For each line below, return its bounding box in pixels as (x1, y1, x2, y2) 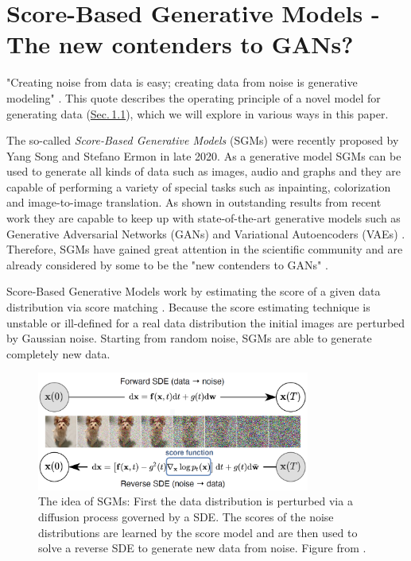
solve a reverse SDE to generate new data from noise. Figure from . (38, 540, 366, 556)
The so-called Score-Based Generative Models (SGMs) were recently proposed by (6, 132, 399, 149)
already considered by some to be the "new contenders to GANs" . (6, 256, 328, 273)
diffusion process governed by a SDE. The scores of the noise (38, 508, 334, 524)
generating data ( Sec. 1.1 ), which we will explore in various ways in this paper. (6, 105, 389, 122)
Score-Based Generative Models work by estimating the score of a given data (6, 283, 381, 300)
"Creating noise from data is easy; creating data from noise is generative (6, 74, 358, 91)
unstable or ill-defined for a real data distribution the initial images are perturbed (6, 314, 405, 331)
